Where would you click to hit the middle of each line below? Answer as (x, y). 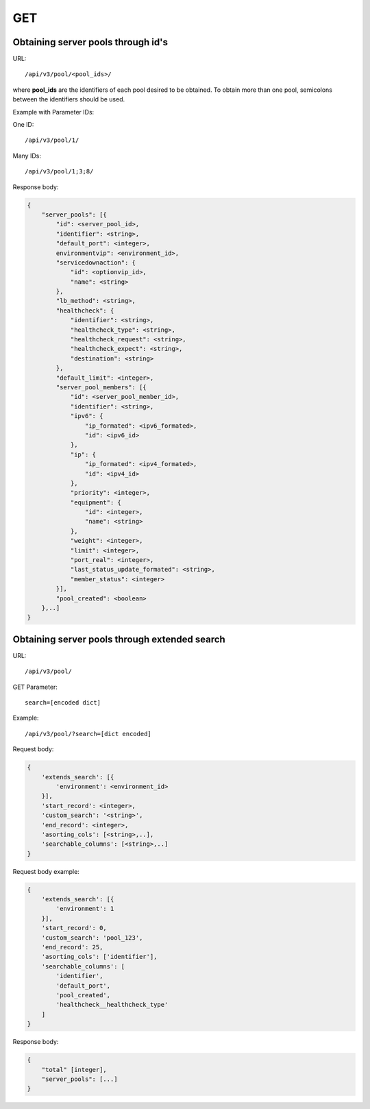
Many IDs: (27, 156)
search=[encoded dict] (63, 703)
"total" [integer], (74, 1070)
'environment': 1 (85, 909)
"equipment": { (96, 502)
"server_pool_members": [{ (101, 387)
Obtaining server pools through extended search (119, 639)
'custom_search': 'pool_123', (92, 938)
